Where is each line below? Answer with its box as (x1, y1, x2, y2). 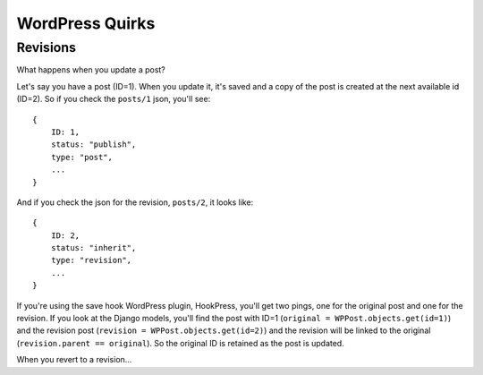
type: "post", (50, 152, 114, 162)
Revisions (16, 39, 76, 55)
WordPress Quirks (16, 13, 156, 33)
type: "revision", (50, 255, 132, 266)
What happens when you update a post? (16, 64, 165, 75)
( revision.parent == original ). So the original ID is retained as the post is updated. (16, 337, 344, 348)
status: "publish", (50, 140, 137, 149)
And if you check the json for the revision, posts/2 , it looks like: (16, 197, 254, 208)
